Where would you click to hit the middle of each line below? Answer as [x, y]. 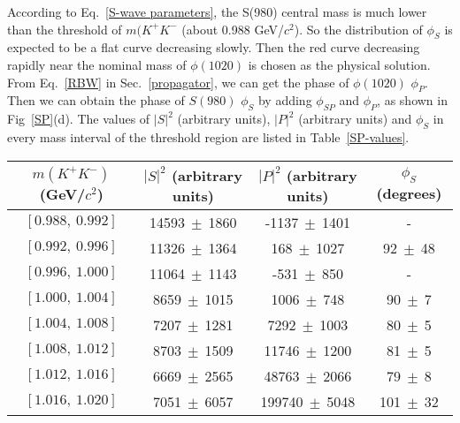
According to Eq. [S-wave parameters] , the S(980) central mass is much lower [217, 11]
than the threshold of [65, 29]
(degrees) [409, 193]
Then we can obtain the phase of [96, 100]
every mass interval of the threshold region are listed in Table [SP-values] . [208, 136]
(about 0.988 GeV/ [233, 29]
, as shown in [412, 100]
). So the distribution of [358, 29]
